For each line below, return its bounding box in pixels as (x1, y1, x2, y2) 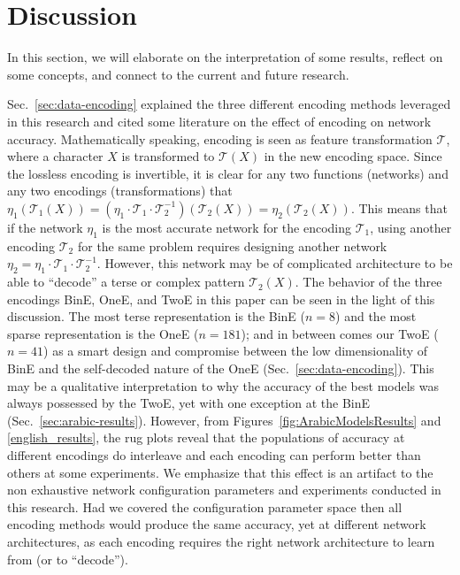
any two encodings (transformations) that (7, 181, 233, 200)
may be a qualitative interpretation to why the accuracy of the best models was (7, 376, 439, 395)
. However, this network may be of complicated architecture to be (96, 254, 453, 272)
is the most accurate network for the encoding (102, 218, 351, 236)
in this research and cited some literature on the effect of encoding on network (7, 111, 432, 130)
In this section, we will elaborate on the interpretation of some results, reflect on (7, 48, 443, 66)
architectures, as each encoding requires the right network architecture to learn (7, 532, 435, 550)
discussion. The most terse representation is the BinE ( (7, 307, 306, 326)
